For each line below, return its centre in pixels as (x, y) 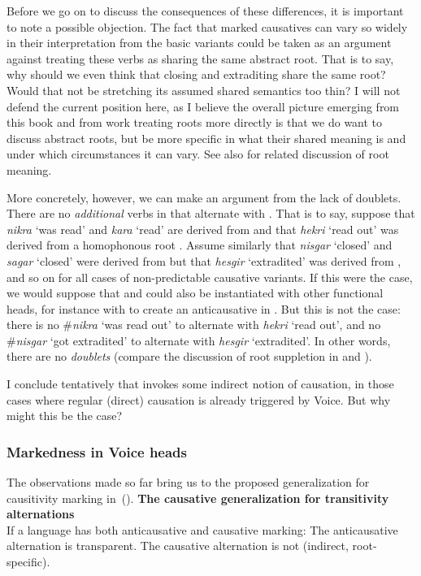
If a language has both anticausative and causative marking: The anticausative (202, 529)
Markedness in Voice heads (97, 451)
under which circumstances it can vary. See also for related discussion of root (198, 154)
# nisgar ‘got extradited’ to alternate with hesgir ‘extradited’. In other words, (199, 340)
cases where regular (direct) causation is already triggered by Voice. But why (199, 399)
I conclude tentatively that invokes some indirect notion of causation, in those (200, 384)
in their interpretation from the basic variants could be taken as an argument (199, 43)
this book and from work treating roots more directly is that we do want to (195, 122)
